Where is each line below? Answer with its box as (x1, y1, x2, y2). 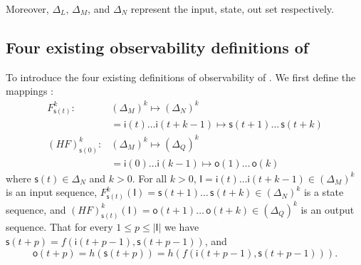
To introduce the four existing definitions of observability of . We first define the (6, 69, 356, 84)
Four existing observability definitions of (6, 36, 309, 58)
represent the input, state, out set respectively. (130, 1, 334, 16)
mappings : (6, 83, 53, 98)
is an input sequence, (6, 185, 98, 199)
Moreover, (6, 1, 49, 16)
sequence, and (6, 202, 66, 217)
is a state (303, 185, 344, 199)
